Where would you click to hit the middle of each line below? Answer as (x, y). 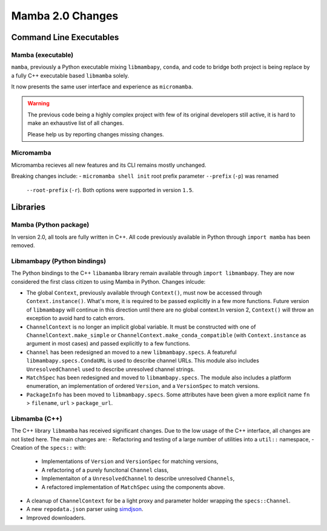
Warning (38, 104)
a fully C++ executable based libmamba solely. (70, 75)
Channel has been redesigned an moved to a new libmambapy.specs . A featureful (131, 352)
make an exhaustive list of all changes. (76, 123)
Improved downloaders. (56, 518)
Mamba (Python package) (50, 225)
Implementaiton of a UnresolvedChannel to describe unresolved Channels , (138, 478)
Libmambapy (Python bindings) (58, 261)
